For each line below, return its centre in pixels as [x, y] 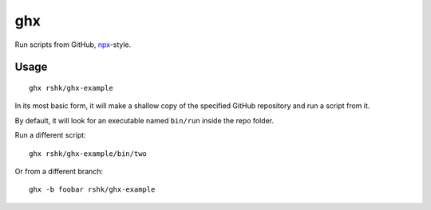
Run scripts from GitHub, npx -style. [73, 45]
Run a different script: [51, 135]
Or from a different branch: [59, 171]
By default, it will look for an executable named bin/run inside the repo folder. [144, 120]
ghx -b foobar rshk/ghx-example [92, 190]
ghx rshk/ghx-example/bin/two [88, 154]
